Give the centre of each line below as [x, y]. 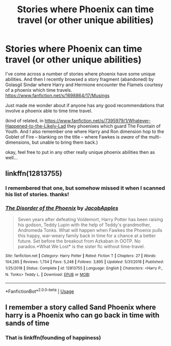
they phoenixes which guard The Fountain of [114, 126]
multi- [155, 137]
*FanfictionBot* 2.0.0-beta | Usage [40, 291]
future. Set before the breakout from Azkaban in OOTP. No [79, 241]
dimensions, [18, 142]
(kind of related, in [24, 120]
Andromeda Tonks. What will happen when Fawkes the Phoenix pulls [90, 230]
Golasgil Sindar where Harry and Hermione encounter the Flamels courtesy [84, 85]
